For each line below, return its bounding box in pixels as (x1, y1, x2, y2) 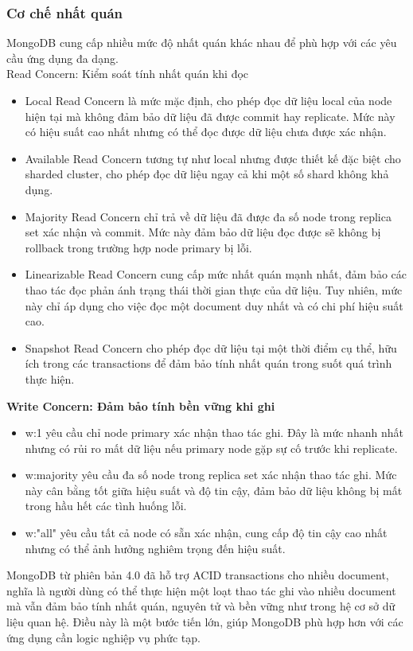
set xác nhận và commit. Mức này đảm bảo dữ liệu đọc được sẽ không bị (25, 224, 381, 240)
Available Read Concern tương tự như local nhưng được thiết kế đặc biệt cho (25, 150, 401, 166)
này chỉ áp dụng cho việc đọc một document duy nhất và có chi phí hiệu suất (25, 297, 403, 314)
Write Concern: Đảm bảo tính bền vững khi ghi (6, 397, 275, 414)
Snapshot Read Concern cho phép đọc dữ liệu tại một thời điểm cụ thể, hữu (25, 339, 397, 356)
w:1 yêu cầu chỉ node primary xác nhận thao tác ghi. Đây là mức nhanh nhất (25, 424, 403, 441)
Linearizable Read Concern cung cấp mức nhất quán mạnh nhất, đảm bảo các (25, 266, 407, 283)
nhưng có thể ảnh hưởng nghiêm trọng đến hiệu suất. (25, 540, 286, 556)
